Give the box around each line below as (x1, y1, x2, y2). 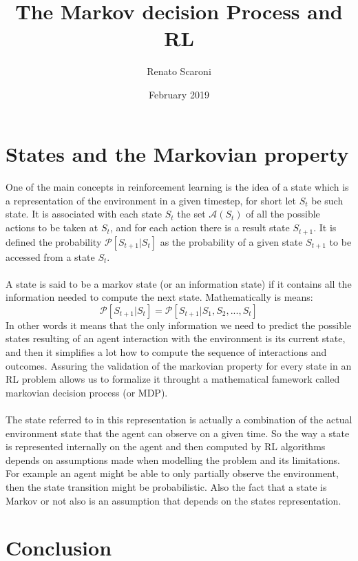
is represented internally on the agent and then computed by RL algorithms (6, 439, 326, 454)
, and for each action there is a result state (109, 220, 290, 235)
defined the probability (6, 234, 102, 248)
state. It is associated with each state (6, 207, 162, 221)
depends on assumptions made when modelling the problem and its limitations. (6, 452, 340, 467)
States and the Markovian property (6, 139, 349, 167)
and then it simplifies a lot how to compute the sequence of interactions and (6, 345, 327, 359)
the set (177, 207, 206, 221)
